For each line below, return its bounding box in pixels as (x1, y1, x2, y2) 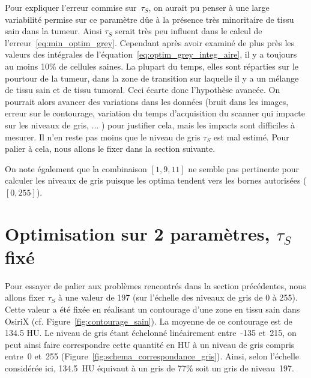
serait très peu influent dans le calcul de (115, 25, 262, 37)
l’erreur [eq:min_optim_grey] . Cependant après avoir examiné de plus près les (5, 36, 295, 49)
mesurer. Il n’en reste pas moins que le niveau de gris (5, 130, 201, 143)
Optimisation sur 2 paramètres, (5, 221, 270, 245)
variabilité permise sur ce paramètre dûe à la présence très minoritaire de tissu (5, 13, 294, 25)
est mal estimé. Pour (213, 130, 289, 143)
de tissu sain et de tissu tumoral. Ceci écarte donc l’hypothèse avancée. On (5, 83, 280, 96)
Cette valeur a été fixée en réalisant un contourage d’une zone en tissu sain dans (5, 303, 300, 315)
